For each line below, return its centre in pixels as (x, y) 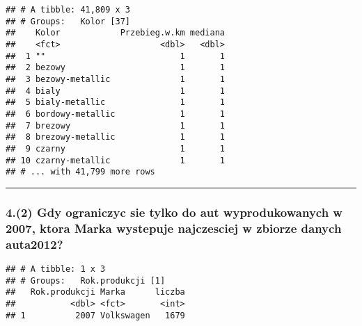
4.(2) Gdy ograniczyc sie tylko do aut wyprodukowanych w (174, 212)
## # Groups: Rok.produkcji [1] (86, 280)
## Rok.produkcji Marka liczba (95, 292)
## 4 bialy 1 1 (115, 91)
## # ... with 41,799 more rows (80, 172)
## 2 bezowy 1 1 (115, 68)
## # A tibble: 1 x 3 (56, 269)
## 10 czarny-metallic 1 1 (115, 160)
